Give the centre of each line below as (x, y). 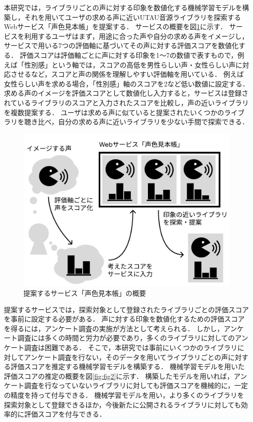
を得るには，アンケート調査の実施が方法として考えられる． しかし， (114, 328)
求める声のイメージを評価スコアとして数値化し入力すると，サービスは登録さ (126, 93)
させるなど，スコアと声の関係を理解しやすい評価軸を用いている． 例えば (127, 74)
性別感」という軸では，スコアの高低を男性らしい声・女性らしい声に (133, 64)
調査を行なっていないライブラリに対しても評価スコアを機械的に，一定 (136, 385)
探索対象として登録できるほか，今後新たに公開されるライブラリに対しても (123, 404)
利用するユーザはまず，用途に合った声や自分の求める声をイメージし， (136, 36)
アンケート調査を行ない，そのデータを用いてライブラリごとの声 (126, 357)
